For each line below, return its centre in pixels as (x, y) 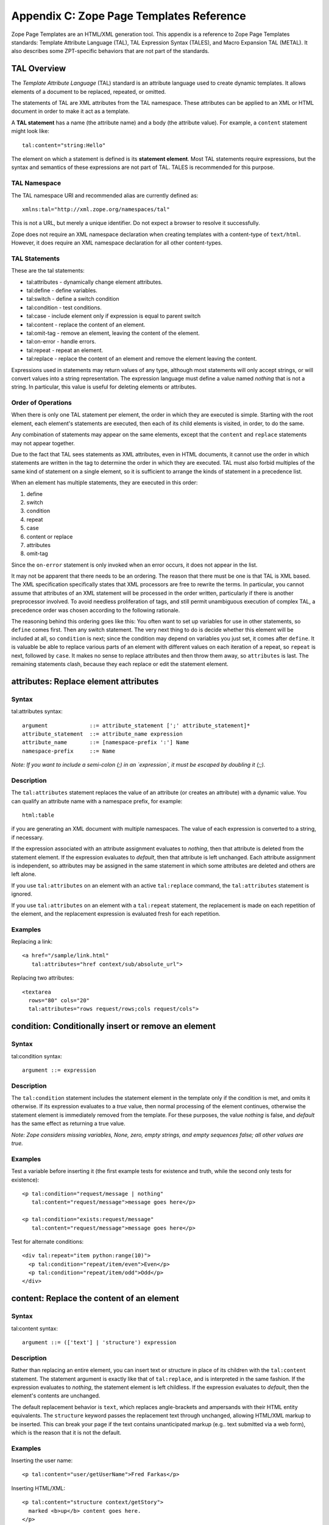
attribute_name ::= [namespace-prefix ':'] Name (106, 742)
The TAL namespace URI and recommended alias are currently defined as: (105, 195)
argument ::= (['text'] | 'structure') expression (99, 1343)
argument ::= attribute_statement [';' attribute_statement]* (136, 725)
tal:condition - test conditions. (64, 307)
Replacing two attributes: (43, 978)
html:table (38, 815)
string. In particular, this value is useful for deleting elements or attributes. (104, 387)
